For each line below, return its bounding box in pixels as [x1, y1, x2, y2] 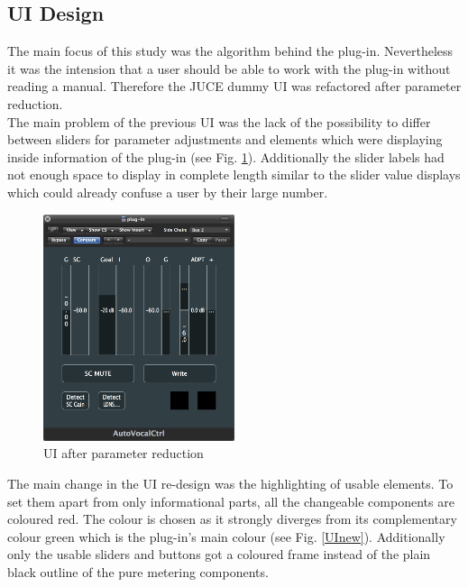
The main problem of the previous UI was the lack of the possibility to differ [7, 112, 431, 131]
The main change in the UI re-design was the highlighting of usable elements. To [7, 473, 454, 492]
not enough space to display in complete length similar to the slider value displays [7, 165, 461, 184]
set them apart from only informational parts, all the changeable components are [7, 491, 454, 510]
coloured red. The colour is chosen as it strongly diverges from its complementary [7, 509, 457, 528]
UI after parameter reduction [43, 444, 204, 463]
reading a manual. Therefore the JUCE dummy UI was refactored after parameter [7, 77, 462, 96]
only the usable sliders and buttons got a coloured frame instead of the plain [7, 545, 431, 564]
